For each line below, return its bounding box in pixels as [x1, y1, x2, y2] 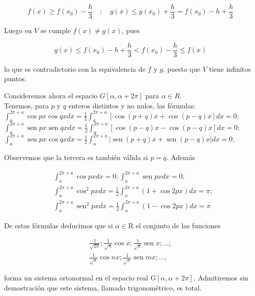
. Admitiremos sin [193, 272, 248, 283]
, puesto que [163, 63, 200, 74]
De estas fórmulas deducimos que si [4, 220, 113, 230]
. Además [166, 152, 195, 162]
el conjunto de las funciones [136, 220, 221, 230]
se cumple [40, 25, 71, 36]
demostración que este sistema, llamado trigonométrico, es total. [4, 282, 202, 292]
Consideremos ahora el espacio [4, 90, 98, 100]
